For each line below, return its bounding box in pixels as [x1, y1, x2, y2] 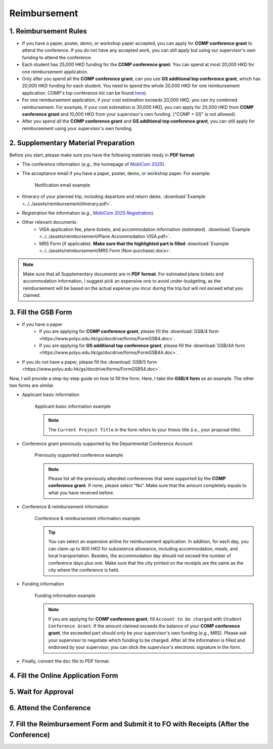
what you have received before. [48, 489, 115, 496]
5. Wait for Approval [9, 688, 74, 696]
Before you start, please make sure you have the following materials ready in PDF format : [9, 152, 196, 158]
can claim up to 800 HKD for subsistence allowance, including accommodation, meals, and [48, 545, 238, 551]
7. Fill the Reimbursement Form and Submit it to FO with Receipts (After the [9, 720, 249, 729]
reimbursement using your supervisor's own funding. [22, 125, 133, 131]
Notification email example [34, 182, 90, 188]
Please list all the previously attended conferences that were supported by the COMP [48, 476, 226, 482]
